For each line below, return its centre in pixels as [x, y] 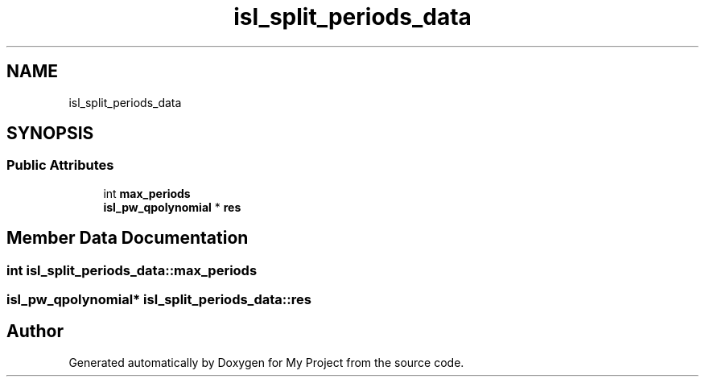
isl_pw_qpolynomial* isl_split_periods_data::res [159, 300]
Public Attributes [60, 165]
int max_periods [147, 193]
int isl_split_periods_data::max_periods [132, 270]
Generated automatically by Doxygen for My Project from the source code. [266, 362]
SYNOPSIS [50, 134]
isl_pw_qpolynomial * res [172, 207]
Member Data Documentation [128, 238]
